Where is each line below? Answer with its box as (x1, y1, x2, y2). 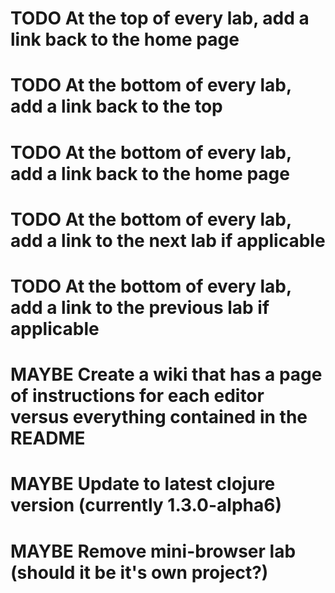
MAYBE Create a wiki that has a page (10, 363, 323, 386)
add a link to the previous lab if (10, 296, 270, 319)
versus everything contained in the (10, 406, 308, 429)
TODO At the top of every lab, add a (10, 7, 310, 30)
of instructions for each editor (10, 385, 265, 407)
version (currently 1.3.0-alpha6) (10, 494, 282, 517)
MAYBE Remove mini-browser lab (10, 540, 297, 562)
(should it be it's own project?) (10, 561, 269, 584)
